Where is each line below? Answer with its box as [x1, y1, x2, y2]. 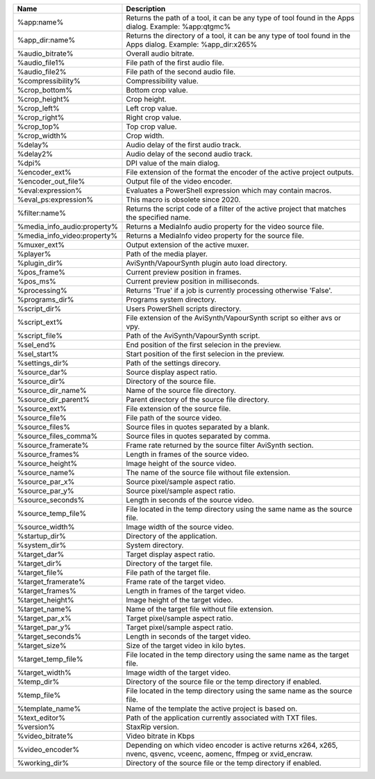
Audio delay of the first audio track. [126, 140, 242, 150]
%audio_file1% [17, 58, 65, 67]
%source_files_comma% [17, 431, 98, 441]
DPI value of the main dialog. [126, 159, 220, 168]
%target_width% [17, 668, 72, 677]
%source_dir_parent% [17, 395, 90, 404]
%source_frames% [17, 449, 80, 459]
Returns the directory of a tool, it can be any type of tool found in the [126, 31, 351, 40]
